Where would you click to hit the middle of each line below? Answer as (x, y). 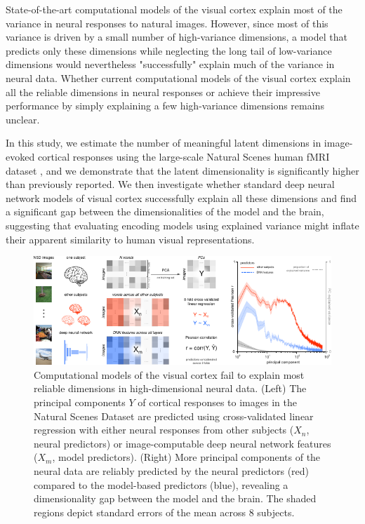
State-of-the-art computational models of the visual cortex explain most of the (174, 9)
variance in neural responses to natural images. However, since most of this (167, 23)
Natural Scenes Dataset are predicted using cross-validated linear (174, 416)
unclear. (23, 119)
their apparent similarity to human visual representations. (130, 239)
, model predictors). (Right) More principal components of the (186, 457)
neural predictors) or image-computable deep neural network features (182, 443)
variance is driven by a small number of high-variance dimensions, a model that (177, 37)
